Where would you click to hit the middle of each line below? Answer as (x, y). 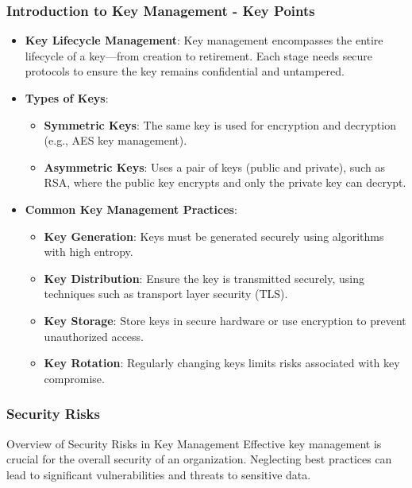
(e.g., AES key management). (116, 140)
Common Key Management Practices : (131, 209)
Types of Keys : (67, 98)
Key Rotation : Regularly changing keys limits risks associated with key (222, 363)
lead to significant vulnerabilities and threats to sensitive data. (159, 474)
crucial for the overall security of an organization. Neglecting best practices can (199, 459)
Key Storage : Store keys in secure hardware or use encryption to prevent (225, 320)
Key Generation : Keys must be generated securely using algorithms (214, 236)
